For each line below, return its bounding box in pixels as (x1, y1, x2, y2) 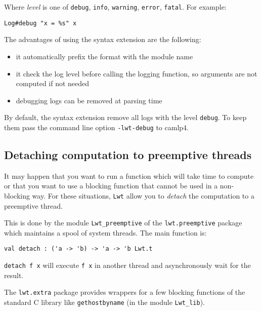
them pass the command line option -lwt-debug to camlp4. (4, 122, 189, 132)
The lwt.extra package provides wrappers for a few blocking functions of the (4, 287, 245, 297)
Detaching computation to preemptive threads (4, 146, 252, 162)
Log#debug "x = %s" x (4, 19, 77, 27)
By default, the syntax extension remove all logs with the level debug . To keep (4, 112, 247, 123)
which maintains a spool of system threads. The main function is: (4, 227, 207, 238)
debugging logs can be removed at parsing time (16, 95, 162, 105)
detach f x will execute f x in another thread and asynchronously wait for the (4, 260, 251, 270)
